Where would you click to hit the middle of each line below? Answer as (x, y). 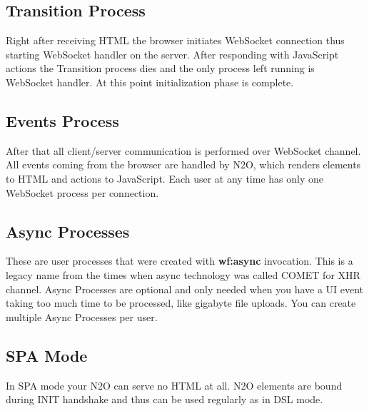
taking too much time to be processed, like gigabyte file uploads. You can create (181, 303)
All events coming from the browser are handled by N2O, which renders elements (183, 164)
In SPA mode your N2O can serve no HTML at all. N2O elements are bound (174, 385)
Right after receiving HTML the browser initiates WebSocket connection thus (175, 40)
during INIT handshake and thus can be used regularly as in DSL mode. (165, 399)
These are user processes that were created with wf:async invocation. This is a (180, 261)
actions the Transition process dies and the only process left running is (160, 68)
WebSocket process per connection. (82, 192)
